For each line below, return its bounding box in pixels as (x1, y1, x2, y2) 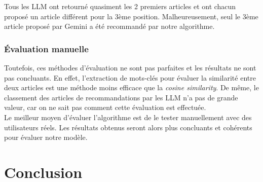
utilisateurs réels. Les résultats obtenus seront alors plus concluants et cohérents (4, 122, 252, 132)
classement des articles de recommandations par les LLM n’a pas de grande (4, 92, 238, 102)
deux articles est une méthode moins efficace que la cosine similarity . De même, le (4, 82, 259, 93)
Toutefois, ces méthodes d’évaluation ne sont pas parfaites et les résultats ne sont (4, 62, 256, 72)
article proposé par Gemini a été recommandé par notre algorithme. (4, 21, 215, 31)
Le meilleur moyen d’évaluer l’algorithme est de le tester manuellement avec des (4, 112, 252, 122)
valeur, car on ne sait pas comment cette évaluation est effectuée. (4, 102, 206, 113)
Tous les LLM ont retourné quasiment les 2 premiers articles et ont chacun (4, 1, 236, 11)
